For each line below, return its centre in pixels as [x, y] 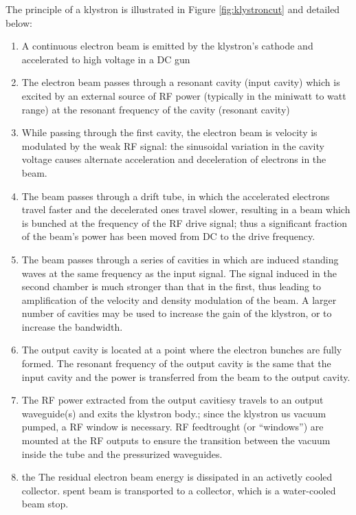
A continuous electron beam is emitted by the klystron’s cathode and [167, 46]
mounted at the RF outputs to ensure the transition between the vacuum [176, 440]
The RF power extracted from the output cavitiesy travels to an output [173, 400]
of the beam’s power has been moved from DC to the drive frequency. [168, 236]
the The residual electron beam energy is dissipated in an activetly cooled [177, 477]
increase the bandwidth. [72, 326]
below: [19, 22]
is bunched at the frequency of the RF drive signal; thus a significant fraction [185, 222]
